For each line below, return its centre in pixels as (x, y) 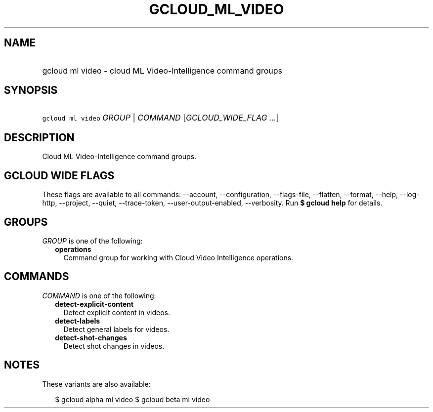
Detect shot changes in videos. (114, 346)
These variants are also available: (96, 384)
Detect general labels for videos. (116, 329)
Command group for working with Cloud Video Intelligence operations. (178, 257)
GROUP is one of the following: (92, 241)
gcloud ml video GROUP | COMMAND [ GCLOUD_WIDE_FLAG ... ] (161, 118)
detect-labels (78, 321)
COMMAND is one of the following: (99, 295)
